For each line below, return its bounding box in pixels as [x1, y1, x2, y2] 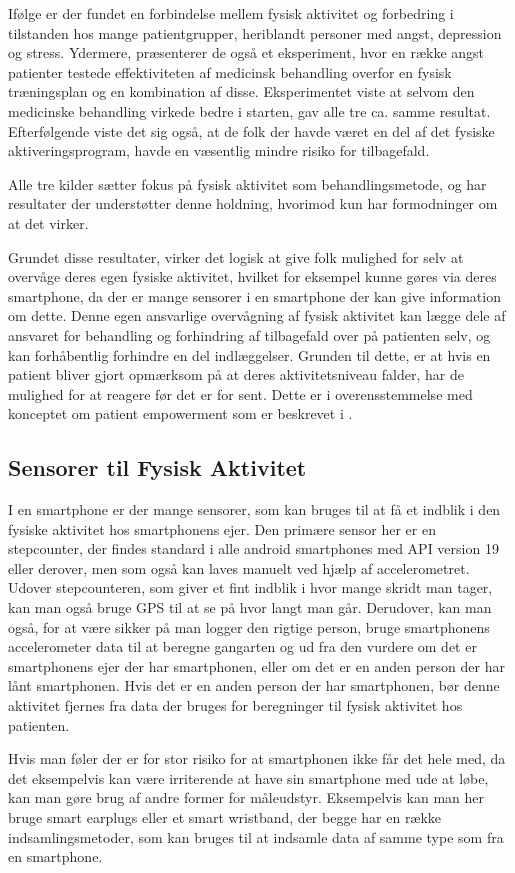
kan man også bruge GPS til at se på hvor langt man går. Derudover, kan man [8, 597, 492, 618]
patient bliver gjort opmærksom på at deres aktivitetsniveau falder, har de [8, 364, 464, 385]
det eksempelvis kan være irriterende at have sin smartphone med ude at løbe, [8, 767, 489, 788]
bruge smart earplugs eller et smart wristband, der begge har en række [8, 806, 442, 827]
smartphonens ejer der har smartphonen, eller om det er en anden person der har [8, 655, 505, 676]
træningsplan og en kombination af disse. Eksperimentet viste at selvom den [8, 81, 475, 102]
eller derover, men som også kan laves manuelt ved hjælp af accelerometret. [8, 557, 470, 578]
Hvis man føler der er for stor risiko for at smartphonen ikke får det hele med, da [8, 748, 506, 769]
